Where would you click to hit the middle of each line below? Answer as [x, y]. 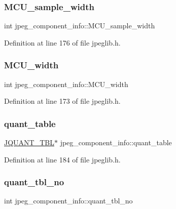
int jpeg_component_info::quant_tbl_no [68, 201]
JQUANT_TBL [29, 142]
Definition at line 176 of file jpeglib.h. [62, 42]
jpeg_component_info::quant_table [116, 142]
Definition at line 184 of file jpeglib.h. [62, 159]
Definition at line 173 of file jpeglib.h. [62, 101]
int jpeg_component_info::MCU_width [66, 84]
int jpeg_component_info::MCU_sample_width [80, 26]
